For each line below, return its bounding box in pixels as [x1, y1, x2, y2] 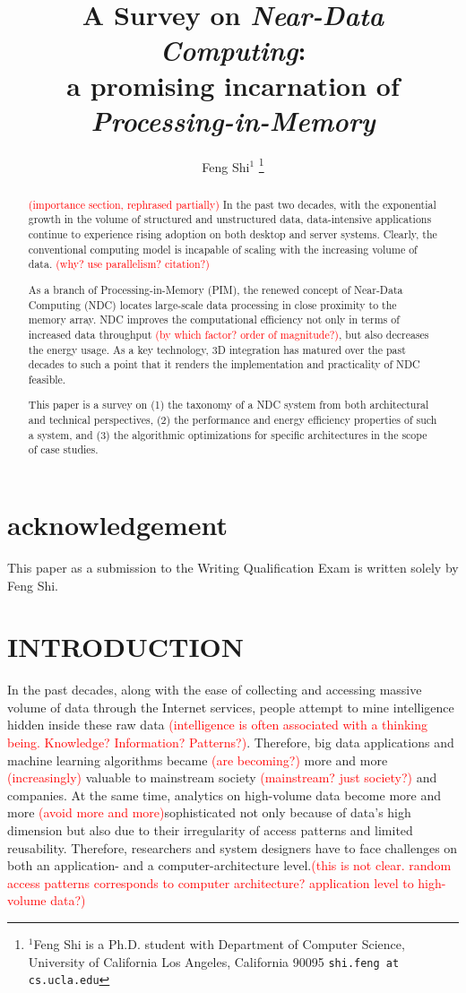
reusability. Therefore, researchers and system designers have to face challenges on [7, 838, 458, 857]
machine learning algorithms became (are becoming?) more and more [7, 750, 388, 769]
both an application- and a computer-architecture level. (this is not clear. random [7, 856, 452, 875]
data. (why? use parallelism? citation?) [28, 256, 210, 272]
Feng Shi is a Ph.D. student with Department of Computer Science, [33, 934, 405, 953]
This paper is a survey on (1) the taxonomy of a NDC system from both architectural [28, 397, 429, 412]
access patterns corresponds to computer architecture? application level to [7, 873, 414, 892]
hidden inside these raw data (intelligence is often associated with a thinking [7, 715, 428, 734]
